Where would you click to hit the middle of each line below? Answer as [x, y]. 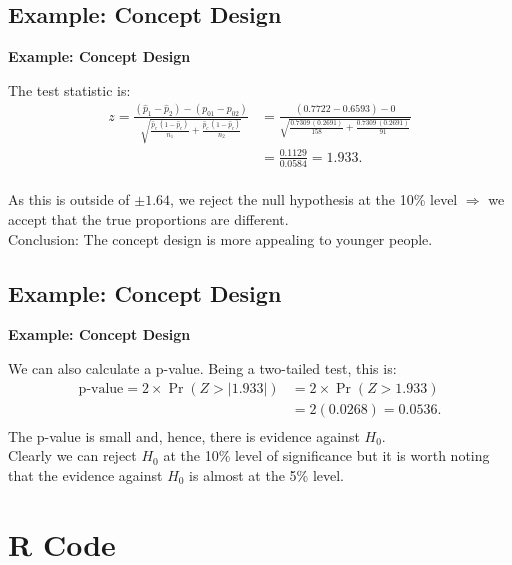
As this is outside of [69, 199]
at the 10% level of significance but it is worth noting [326, 455]
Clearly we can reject [72, 455]
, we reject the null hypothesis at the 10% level [314, 199]
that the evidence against [85, 474]
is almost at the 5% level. [267, 474]
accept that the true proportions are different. [148, 218]
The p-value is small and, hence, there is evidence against [184, 435]
